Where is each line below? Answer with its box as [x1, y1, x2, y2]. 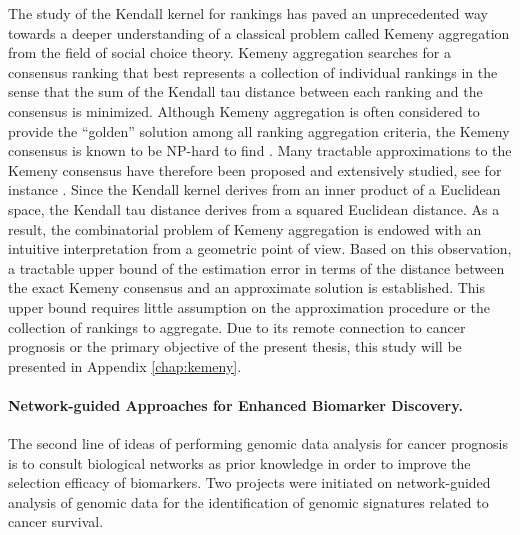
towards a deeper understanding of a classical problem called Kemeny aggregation [8, 22, 510, 43]
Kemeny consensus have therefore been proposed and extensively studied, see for [8, 159, 502, 180]
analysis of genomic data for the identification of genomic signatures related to [8, 491, 489, 512]
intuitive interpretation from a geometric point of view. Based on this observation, [8, 238, 512, 259]
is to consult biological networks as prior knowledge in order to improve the [8, 452, 471, 473]
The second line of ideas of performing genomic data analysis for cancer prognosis [8, 433, 508, 454]
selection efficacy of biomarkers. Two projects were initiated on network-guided [8, 472, 491, 493]
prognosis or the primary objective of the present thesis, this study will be [8, 336, 462, 357]
